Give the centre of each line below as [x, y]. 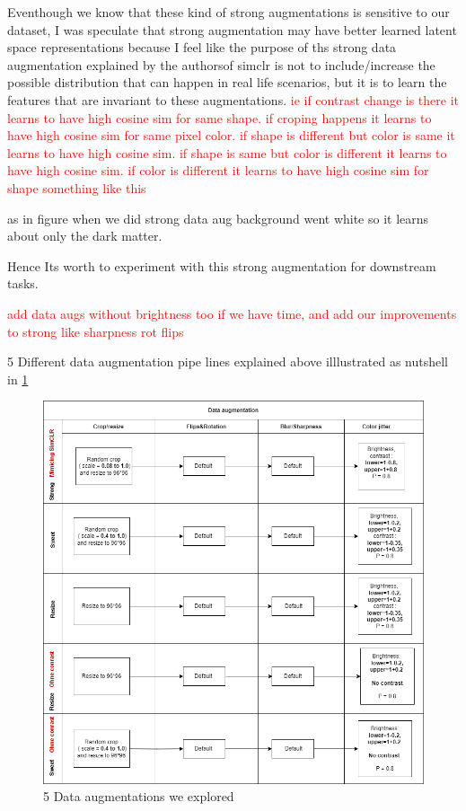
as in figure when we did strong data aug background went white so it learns [218, 218]
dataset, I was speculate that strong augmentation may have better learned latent [232, 29]
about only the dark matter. [85, 236]
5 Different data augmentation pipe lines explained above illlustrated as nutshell [228, 361]
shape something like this [77, 187]
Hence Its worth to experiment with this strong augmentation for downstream [222, 265]
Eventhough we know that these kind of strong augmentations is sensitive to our [229, 12]
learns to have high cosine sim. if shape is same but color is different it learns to [227, 152]
